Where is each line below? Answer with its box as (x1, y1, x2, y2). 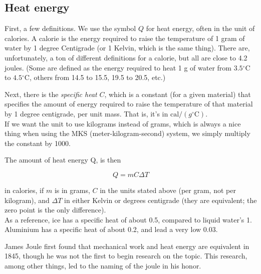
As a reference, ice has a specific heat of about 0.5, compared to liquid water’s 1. (5, 214, 252, 224)
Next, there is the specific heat (5, 88, 97, 99)
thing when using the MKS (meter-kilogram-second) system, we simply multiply (5, 128, 250, 138)
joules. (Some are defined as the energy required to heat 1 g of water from (5, 62, 232, 72)
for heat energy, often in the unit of (146, 23, 255, 33)
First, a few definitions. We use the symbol (5, 23, 136, 33)
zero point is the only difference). (5, 204, 106, 215)
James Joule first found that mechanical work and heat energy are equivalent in (5, 240, 249, 251)
